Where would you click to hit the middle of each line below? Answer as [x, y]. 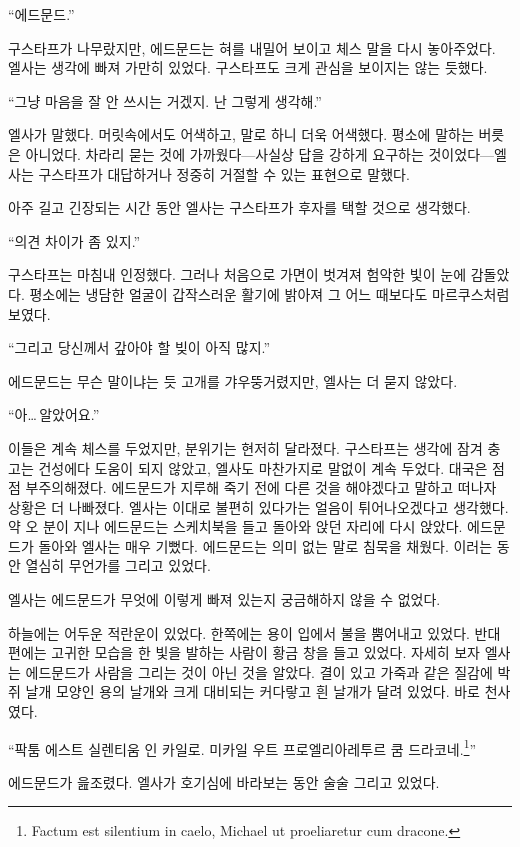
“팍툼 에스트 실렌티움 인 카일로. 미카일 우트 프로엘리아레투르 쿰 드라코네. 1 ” [242, 747]
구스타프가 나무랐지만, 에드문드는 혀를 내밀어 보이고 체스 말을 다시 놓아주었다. [252, 47]
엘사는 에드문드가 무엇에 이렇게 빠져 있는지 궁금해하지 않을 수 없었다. [224, 599]
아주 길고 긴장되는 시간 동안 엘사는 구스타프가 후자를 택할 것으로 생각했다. [239, 207]
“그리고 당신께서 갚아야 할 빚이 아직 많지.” [139, 347]
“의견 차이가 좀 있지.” [74, 240]
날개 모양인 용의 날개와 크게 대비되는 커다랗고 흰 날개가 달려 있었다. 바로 [252, 691]
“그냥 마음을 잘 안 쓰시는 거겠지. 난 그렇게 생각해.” [165, 100]
